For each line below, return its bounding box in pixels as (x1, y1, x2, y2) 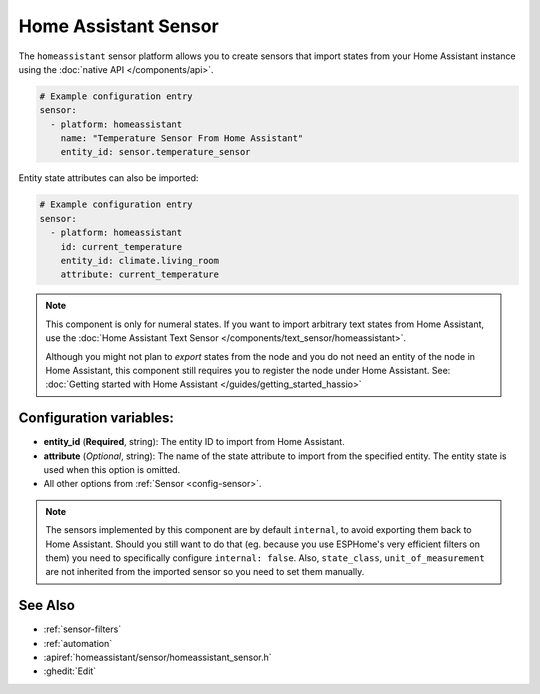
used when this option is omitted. (43, 464, 181, 476)
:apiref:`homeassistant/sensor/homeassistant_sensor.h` (43, 651, 272, 664)
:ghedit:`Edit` (43, 665, 97, 677)
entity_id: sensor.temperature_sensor (60, 146, 251, 158)
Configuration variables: (18, 410, 175, 427)
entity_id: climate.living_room (60, 255, 220, 267)
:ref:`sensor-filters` (43, 623, 122, 635)
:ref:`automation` (43, 637, 113, 649)
